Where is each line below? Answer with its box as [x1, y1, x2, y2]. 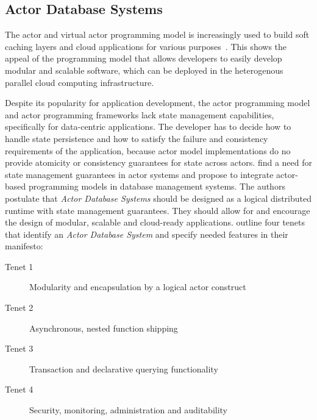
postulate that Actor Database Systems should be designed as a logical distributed [5, 191, 312, 204]
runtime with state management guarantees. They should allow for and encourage [5, 204, 310, 216]
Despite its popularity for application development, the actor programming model [5, 96, 310, 109]
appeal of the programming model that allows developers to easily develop [5, 52, 282, 65]
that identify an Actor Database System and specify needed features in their [5, 227, 288, 240]
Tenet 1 [5, 260, 34, 272]
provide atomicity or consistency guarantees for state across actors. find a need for [5, 156, 312, 169]
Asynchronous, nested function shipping [29, 321, 178, 334]
